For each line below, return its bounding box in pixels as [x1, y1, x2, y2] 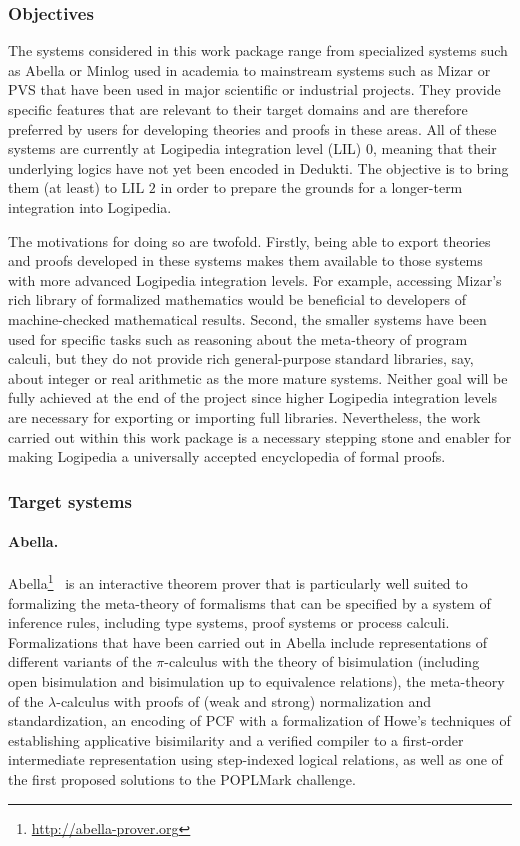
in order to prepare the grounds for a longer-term [160, 177, 463, 198]
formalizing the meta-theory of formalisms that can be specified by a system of [8, 592, 491, 613]
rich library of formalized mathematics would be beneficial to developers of [8, 289, 467, 310]
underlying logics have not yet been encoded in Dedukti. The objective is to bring [8, 157, 509, 178]
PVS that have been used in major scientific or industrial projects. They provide [8, 79, 501, 100]
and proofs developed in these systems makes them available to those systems [8, 250, 483, 271]
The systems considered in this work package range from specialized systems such [8, 40, 508, 61]
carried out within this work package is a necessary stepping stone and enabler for [8, 426, 512, 447]
